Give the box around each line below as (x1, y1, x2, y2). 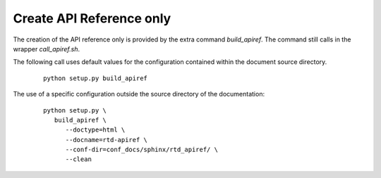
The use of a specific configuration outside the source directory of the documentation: (13, 90, 265, 98)
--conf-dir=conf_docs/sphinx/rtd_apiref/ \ (65, 146, 219, 154)
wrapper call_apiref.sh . (13, 44, 80, 53)
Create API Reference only (13, 11, 171, 26)
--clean (65, 155, 92, 163)
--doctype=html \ (65, 126, 126, 134)
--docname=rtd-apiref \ (65, 136, 148, 144)
